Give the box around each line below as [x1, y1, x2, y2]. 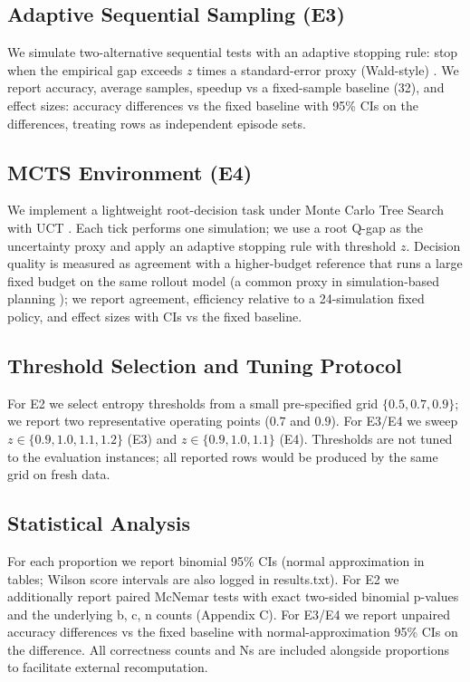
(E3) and [127, 428, 177, 447]
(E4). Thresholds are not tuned [279, 428, 453, 447]
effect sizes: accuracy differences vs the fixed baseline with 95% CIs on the [7, 95, 418, 114]
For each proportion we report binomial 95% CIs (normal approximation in [7, 551, 425, 570]
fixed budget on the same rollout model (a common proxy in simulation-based [7, 271, 440, 290]
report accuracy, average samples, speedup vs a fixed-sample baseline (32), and [7, 78, 445, 97]
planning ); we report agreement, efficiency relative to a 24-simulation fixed [7, 289, 425, 308]
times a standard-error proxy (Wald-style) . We [197, 60, 459, 79]
